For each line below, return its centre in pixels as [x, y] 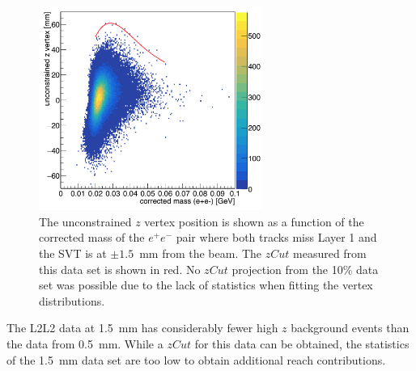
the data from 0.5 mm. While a [85, 343]
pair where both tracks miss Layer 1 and [276, 237]
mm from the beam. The [201, 253]
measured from [330, 253]
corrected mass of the [92, 237]
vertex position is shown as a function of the [254, 221]
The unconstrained [85, 221]
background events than [350, 328]
